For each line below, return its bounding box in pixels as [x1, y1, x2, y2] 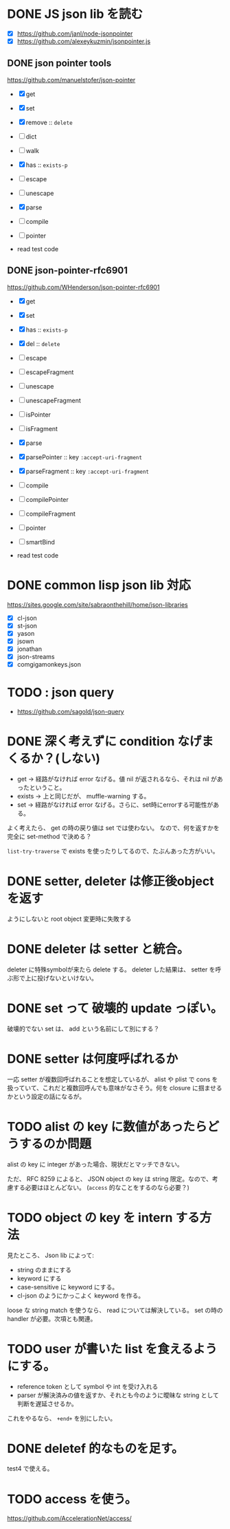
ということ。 [29, 783, 66, 792]
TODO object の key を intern [7, 1210, 173, 1226]
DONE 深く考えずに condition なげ [7, 734, 202, 749]
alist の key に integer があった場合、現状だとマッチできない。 [7, 1160, 183, 1168]
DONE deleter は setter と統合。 [7, 941, 189, 957]
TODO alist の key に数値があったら [7, 1118, 207, 1134]
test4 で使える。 [7, 1464, 54, 1473]
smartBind [25, 538, 55, 546]
